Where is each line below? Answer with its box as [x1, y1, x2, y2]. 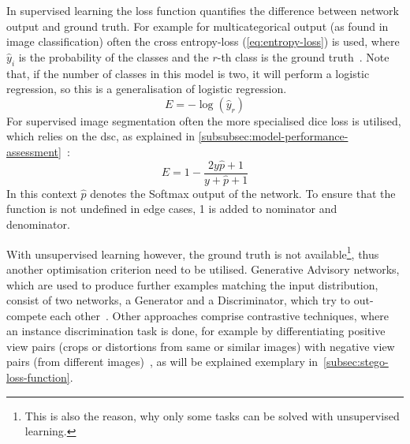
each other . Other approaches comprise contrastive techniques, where [50, 307, 389, 323]
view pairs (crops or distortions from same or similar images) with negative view [6, 338, 395, 354]
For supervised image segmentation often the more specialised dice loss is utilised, [6, 112, 401, 129]
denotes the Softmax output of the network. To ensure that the [90, 185, 396, 201]
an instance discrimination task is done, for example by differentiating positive [6, 323, 386, 339]
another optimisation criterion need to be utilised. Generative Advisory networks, [6, 260, 400, 277]
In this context [6, 185, 77, 201]
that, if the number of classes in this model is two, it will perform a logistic [6, 65, 370, 81]
